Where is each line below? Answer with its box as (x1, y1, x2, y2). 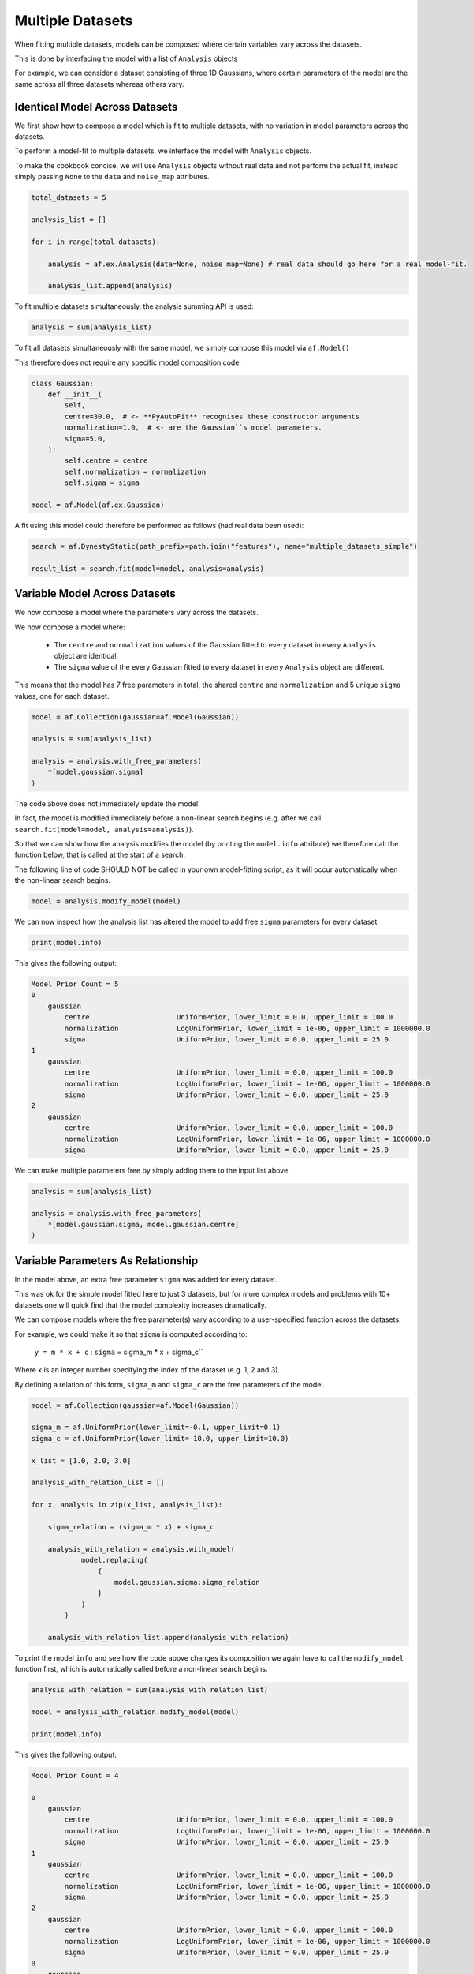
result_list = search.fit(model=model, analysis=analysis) (31, 564, 264, 572)
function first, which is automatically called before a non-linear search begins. (14, 1664, 268, 1674)
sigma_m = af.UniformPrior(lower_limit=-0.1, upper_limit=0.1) (31, 1423, 281, 1432)
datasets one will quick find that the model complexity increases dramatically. (14, 1300, 267, 1310)
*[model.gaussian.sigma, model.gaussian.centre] (47, 1220, 240, 1229)
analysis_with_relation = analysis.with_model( (47, 1544, 236, 1553)
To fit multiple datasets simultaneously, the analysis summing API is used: (14, 302, 254, 311)
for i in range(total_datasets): (31, 237, 161, 246)
